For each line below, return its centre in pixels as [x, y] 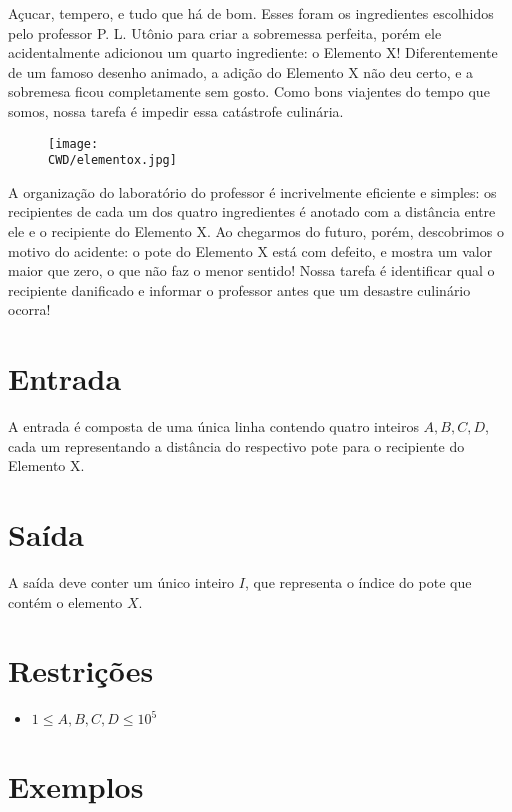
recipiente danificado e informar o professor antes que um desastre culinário [239, 289]
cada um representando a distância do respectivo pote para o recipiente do [236, 445]
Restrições [81, 670]
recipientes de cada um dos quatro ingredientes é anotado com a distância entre [252, 211]
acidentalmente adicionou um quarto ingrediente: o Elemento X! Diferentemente [253, 52]
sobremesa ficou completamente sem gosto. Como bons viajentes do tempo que [249, 91]
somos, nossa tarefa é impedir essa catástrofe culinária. [176, 110]
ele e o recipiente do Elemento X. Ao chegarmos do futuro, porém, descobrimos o [256, 231]
